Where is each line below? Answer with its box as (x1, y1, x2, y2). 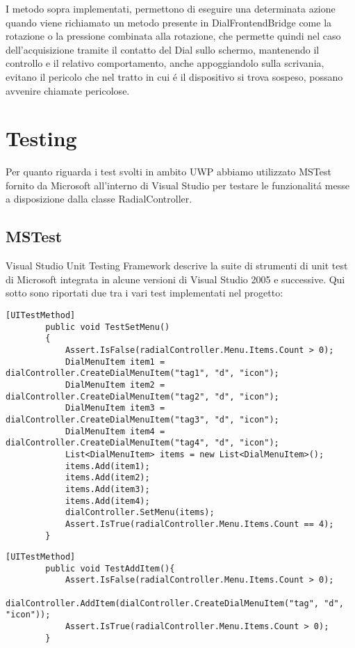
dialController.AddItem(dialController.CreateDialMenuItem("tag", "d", (6, 598, 344, 608)
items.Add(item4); (65, 496, 150, 506)
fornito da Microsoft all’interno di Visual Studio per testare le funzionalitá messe (6, 177, 349, 192)
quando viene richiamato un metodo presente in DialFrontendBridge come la (6, 15, 332, 29)
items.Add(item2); (65, 473, 150, 483)
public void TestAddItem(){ (45, 563, 175, 574)
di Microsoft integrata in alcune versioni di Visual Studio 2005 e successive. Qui (6, 271, 345, 286)
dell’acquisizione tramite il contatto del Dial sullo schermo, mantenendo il (6, 42, 320, 56)
